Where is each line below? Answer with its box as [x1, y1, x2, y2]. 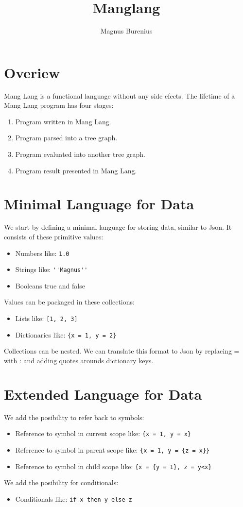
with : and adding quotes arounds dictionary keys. [4, 355, 154, 365]
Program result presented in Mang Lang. [15, 165, 137, 175]
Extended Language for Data [4, 384, 202, 404]
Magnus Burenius [100, 26, 153, 36]
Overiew [4, 62, 60, 82]
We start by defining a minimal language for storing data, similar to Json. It [4, 222, 232, 232]
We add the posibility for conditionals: [4, 477, 119, 488]
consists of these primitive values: [4, 231, 104, 241]
